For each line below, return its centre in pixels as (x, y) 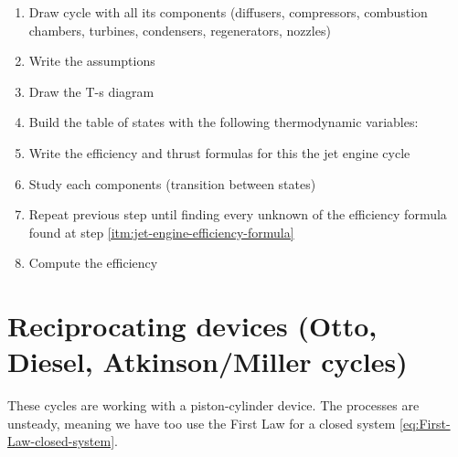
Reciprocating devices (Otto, (192, 326)
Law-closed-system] (61, 441)
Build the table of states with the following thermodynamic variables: (224, 122)
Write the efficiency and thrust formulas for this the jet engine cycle (219, 152)
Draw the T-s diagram (91, 91)
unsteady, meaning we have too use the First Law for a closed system (202, 423)
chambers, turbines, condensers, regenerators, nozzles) (180, 30)
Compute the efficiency (93, 263)
